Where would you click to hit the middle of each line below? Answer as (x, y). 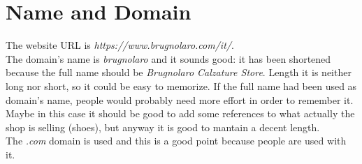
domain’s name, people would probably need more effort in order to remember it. (180, 99)
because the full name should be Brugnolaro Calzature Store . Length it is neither (179, 72)
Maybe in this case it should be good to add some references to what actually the (180, 113)
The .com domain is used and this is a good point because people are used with (176, 141)
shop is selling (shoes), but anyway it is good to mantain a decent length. (163, 127)
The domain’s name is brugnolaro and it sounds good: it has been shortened (168, 58)
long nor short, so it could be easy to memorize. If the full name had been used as (181, 85)
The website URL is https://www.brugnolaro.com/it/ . (120, 45)
